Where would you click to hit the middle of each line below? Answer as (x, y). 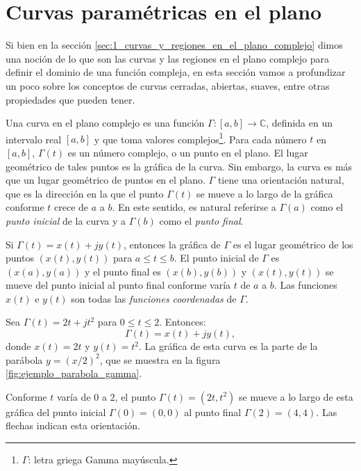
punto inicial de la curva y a (66, 220)
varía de (74, 396)
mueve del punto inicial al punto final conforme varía (118, 285)
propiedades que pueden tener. (70, 99)
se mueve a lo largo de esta (296, 396)
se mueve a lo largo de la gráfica (265, 193)
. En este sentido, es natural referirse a (194, 207)
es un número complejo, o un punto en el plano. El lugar (188, 152)
